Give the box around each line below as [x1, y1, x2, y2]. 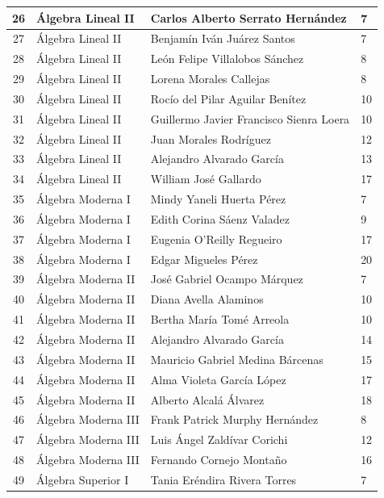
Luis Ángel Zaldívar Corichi [150, 431, 288, 448]
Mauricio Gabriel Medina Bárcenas [150, 350, 323, 367]
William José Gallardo [150, 170, 261, 187]
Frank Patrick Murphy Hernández [150, 411, 319, 428]
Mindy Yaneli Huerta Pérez [150, 190, 286, 207]
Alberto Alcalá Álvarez [150, 391, 265, 408]
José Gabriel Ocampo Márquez [150, 270, 303, 287]
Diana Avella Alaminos [150, 291, 264, 308]
